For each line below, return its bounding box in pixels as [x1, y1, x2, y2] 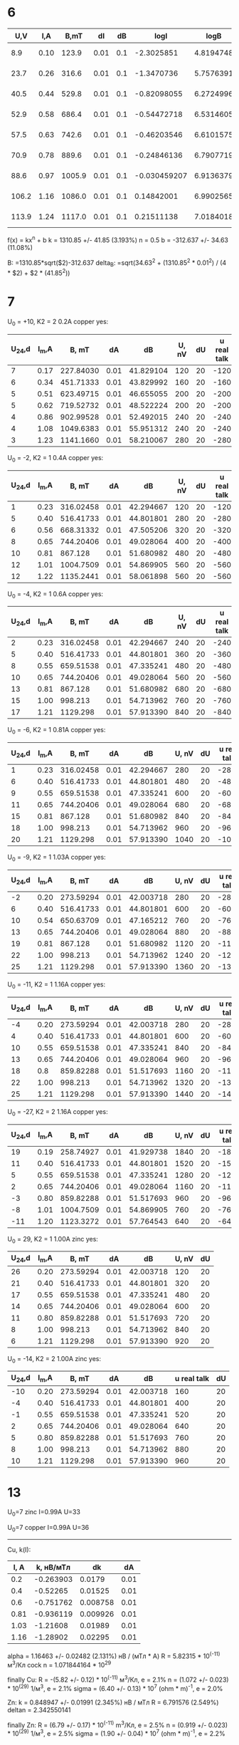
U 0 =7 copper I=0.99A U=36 [7, 1523, 90, 1533]
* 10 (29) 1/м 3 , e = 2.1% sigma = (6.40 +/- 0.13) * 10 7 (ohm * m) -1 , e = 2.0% [7, 1683, 223, 1692]
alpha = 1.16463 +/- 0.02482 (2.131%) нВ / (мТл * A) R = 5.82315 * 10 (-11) [7, 1650, 221, 1660]
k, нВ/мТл [36, 1563, 71, 1573]
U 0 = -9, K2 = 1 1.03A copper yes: [7, 853, 106, 863]
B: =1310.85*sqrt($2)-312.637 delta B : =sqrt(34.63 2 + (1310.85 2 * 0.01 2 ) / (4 [7, 257, 227, 269]
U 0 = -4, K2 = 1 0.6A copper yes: [7, 589, 104, 600]
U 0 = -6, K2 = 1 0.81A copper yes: [7, 726, 106, 736]
